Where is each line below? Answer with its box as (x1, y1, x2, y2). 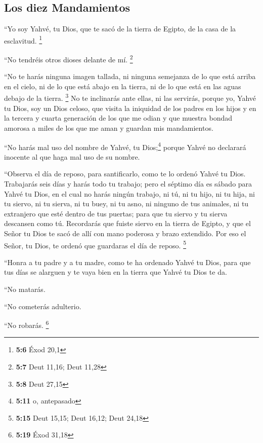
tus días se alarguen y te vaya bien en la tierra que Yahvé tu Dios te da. (4, 267, 227, 277)
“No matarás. (4, 283, 46, 294)
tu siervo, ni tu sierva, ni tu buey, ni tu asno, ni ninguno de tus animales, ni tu (4, 198, 249, 209)
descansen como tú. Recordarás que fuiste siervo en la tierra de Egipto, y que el (4, 218, 251, 229)
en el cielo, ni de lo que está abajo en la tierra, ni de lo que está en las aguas (4, 81, 241, 91)
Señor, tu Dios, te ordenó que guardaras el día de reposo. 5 (4, 238, 186, 250)
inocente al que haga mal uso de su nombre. (4, 151, 140, 162)
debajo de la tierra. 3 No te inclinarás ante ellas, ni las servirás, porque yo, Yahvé (4, 91, 256, 103)
